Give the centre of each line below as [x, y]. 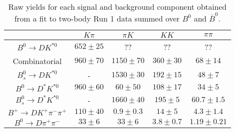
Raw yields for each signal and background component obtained [117, 7]
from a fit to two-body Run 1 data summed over [97, 18]
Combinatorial [37, 61]
